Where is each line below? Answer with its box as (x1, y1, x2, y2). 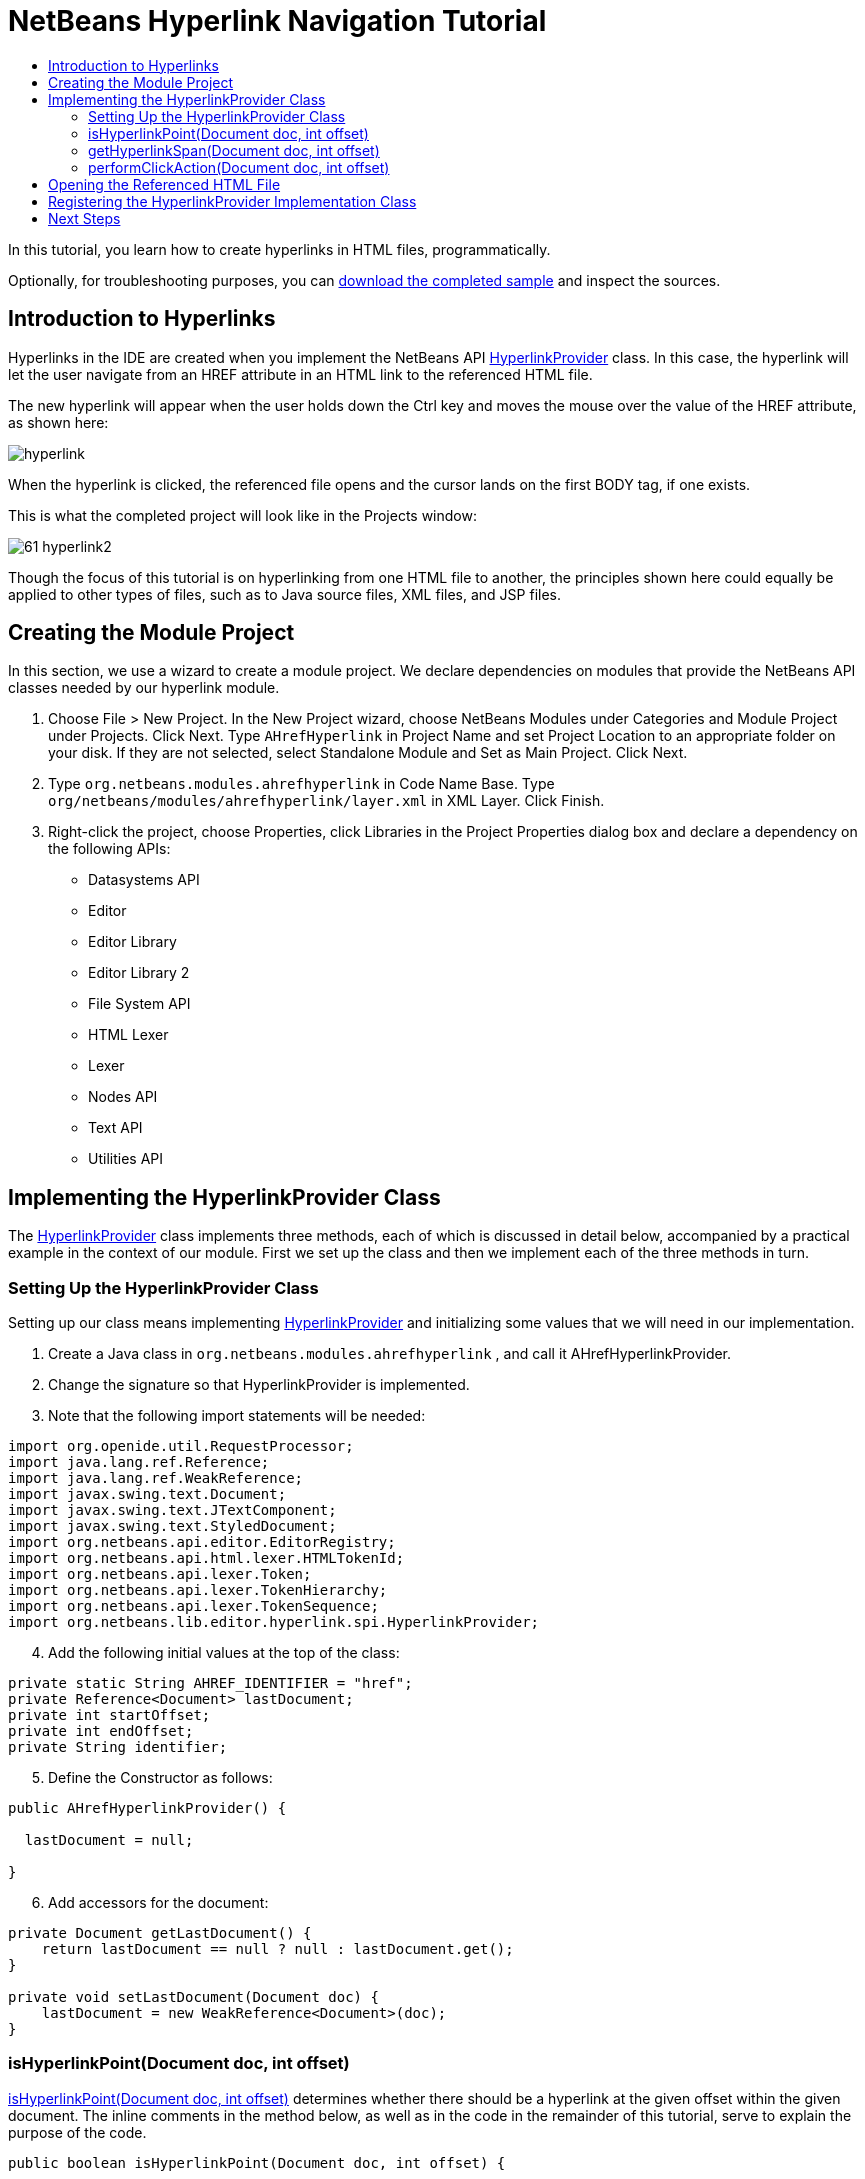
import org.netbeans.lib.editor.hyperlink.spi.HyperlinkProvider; (8, 1614, 540, 1631)
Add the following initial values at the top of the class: (48, 1644, 400, 1662)
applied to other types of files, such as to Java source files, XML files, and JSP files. (8, 585, 561, 603)
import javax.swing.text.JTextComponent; (8, 1502, 337, 1519)
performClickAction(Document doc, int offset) (88, 158, 390, 176)
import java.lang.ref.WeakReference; (8, 1470, 304, 1487)
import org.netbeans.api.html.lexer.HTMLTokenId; (8, 1550, 405, 1567)
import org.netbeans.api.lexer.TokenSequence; (8, 1598, 379, 1615)
